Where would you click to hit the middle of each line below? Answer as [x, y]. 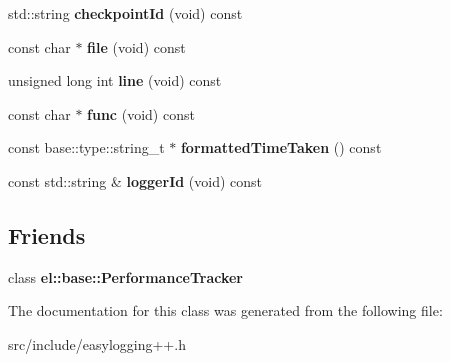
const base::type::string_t [86, 147]
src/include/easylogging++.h [97, 343]
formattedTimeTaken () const [281, 147]
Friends [47, 234]
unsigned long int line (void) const [115, 80]
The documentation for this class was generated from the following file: [225, 310]
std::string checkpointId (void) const [125, 13]
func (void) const [141, 113]
